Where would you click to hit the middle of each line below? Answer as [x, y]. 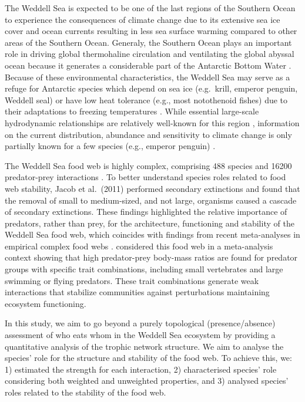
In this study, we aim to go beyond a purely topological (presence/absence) [140, 323]
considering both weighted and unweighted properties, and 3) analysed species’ [147, 381]
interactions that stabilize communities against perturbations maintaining [137, 292]
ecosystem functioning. [46, 303]
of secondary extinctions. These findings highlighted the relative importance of [146, 212]
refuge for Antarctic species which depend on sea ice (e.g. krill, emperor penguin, [151, 88]
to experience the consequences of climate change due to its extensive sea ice [143, 19]
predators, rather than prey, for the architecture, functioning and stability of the [150, 223]
